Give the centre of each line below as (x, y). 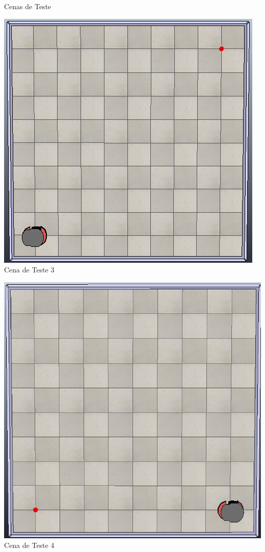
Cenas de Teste (28, 6)
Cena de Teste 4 (29, 545)
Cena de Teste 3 (29, 270)
